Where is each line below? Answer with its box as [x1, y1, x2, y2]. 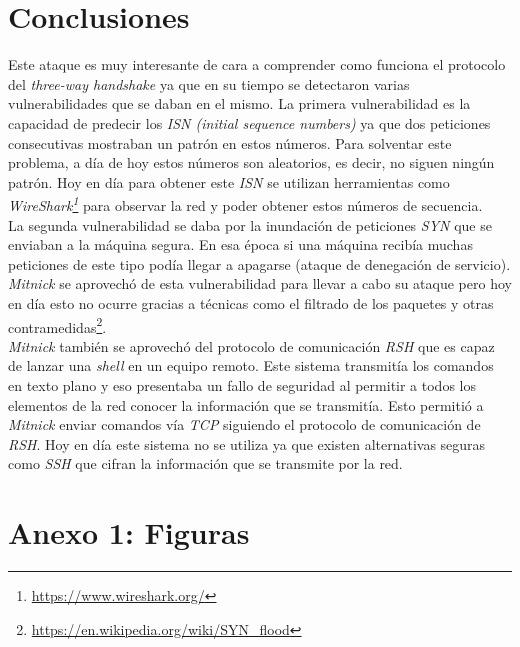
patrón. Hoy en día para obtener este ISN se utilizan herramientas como [8, 171, 450, 192]
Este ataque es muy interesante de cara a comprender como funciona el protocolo [8, 54, 506, 75]
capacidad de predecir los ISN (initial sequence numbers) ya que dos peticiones [8, 112, 491, 133]
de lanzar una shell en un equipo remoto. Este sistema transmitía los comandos [8, 355, 494, 376]
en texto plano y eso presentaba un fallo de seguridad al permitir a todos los [8, 374, 476, 395]
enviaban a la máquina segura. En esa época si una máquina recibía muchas [8, 234, 473, 255]
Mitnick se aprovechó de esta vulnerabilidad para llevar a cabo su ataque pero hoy [8, 273, 512, 294]
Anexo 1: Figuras [8, 512, 250, 553]
